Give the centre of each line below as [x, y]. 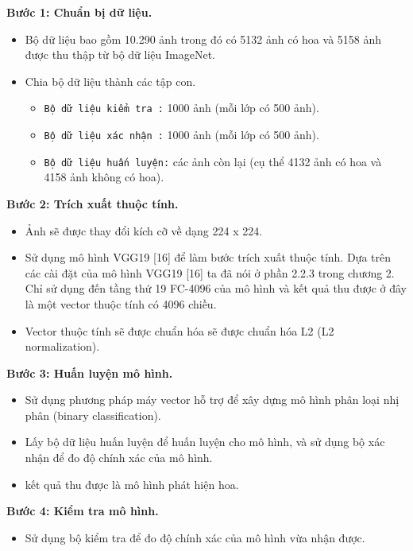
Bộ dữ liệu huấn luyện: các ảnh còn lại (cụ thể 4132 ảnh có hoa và [213, 161]
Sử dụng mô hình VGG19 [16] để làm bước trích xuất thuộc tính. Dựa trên [208, 257]
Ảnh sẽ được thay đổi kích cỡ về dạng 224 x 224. [144, 230]
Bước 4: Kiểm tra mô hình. [83, 511]
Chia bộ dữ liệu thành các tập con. [110, 81]
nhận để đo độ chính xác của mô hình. [119, 458]
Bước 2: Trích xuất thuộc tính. [93, 203]
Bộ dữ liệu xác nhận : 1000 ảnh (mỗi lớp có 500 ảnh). [181, 135]
